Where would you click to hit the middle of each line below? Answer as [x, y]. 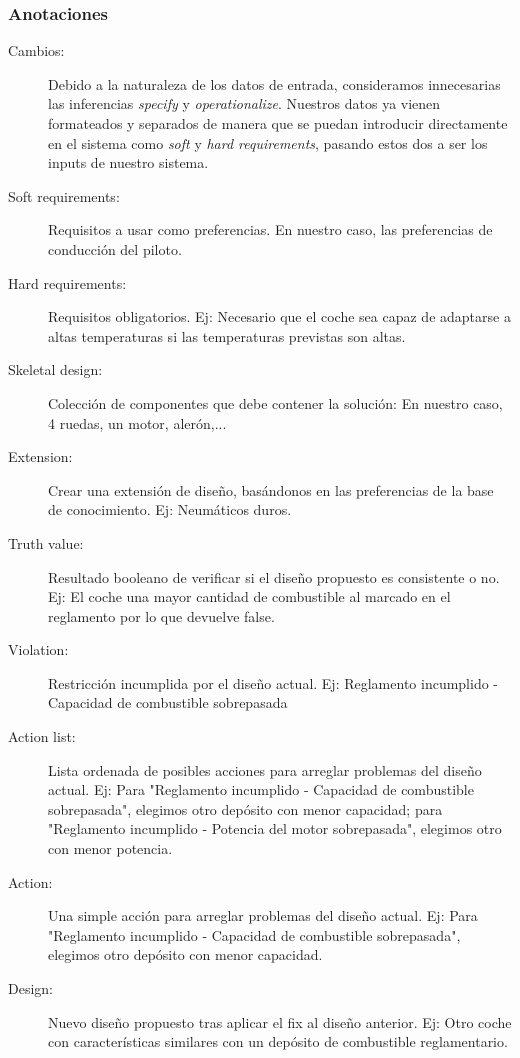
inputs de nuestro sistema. [128, 162]
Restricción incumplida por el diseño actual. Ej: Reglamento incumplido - [273, 682]
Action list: [42, 736]
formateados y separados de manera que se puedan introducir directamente [278, 123]
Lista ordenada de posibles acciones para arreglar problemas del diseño [265, 769]
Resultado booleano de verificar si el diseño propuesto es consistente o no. [274, 576]
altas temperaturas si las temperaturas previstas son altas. [227, 335]
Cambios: [36, 50]
